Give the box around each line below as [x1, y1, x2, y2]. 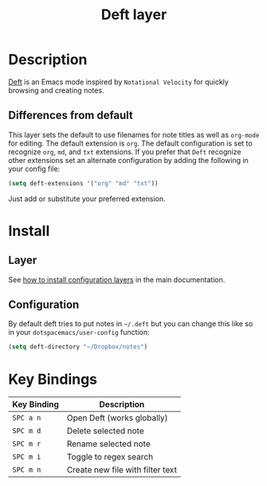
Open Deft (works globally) [66, 412, 169, 424]
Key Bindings [8, 370, 98, 388]
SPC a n [12, 413, 41, 423]
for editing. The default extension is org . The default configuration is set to [8, 138, 253, 148]
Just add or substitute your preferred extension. [8, 193, 166, 203]
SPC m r [12, 440, 41, 448]
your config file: [8, 164, 61, 173]
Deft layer [100, 6, 167, 24]
